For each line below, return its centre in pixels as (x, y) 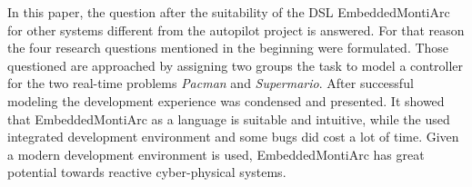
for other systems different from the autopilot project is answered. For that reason (236, 30)
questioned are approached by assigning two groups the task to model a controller (236, 65)
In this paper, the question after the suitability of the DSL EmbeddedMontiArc (229, 12)
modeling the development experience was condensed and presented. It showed (226, 100)
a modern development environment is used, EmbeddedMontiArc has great (216, 154)
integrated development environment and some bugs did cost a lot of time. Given (233, 137)
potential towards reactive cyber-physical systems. (147, 172)
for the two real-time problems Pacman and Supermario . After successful (211, 83)
